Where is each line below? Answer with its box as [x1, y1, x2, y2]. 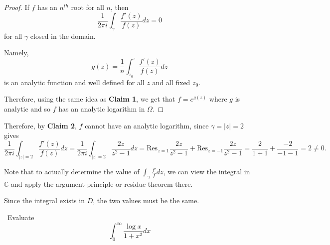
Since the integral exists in [4, 195, 85, 206]
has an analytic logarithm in [58, 103, 145, 114]
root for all [71, 2, 104, 12]
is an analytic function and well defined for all [4, 77, 145, 87]
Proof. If [4, 2, 29, 12]
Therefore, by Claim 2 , [4, 120, 77, 130]
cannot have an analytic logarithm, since [85, 120, 209, 130]
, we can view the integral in [163, 166, 250, 177]
